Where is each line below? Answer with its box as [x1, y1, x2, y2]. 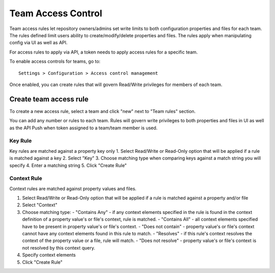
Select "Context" [22, 202, 58, 208]
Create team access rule [9, 95, 89, 103]
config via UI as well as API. [9, 40, 68, 46]
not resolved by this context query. [22, 244, 95, 251]
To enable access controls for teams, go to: [9, 59, 101, 65]
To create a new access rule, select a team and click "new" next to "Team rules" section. [9, 108, 196, 114]
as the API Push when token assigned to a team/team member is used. [9, 125, 158, 131]
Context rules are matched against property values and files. [9, 185, 137, 192]
